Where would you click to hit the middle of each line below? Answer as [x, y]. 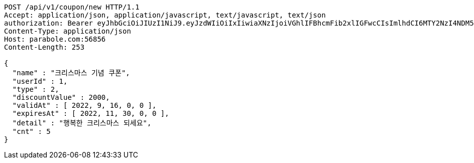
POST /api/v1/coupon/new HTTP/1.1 [72, 7]
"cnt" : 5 [31, 131]
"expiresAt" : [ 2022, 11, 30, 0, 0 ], [91, 113]
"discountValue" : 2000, [61, 97]
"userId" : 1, [40, 81]
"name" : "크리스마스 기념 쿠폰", [71, 73]
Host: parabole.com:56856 [55, 39]
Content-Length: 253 [44, 47]
